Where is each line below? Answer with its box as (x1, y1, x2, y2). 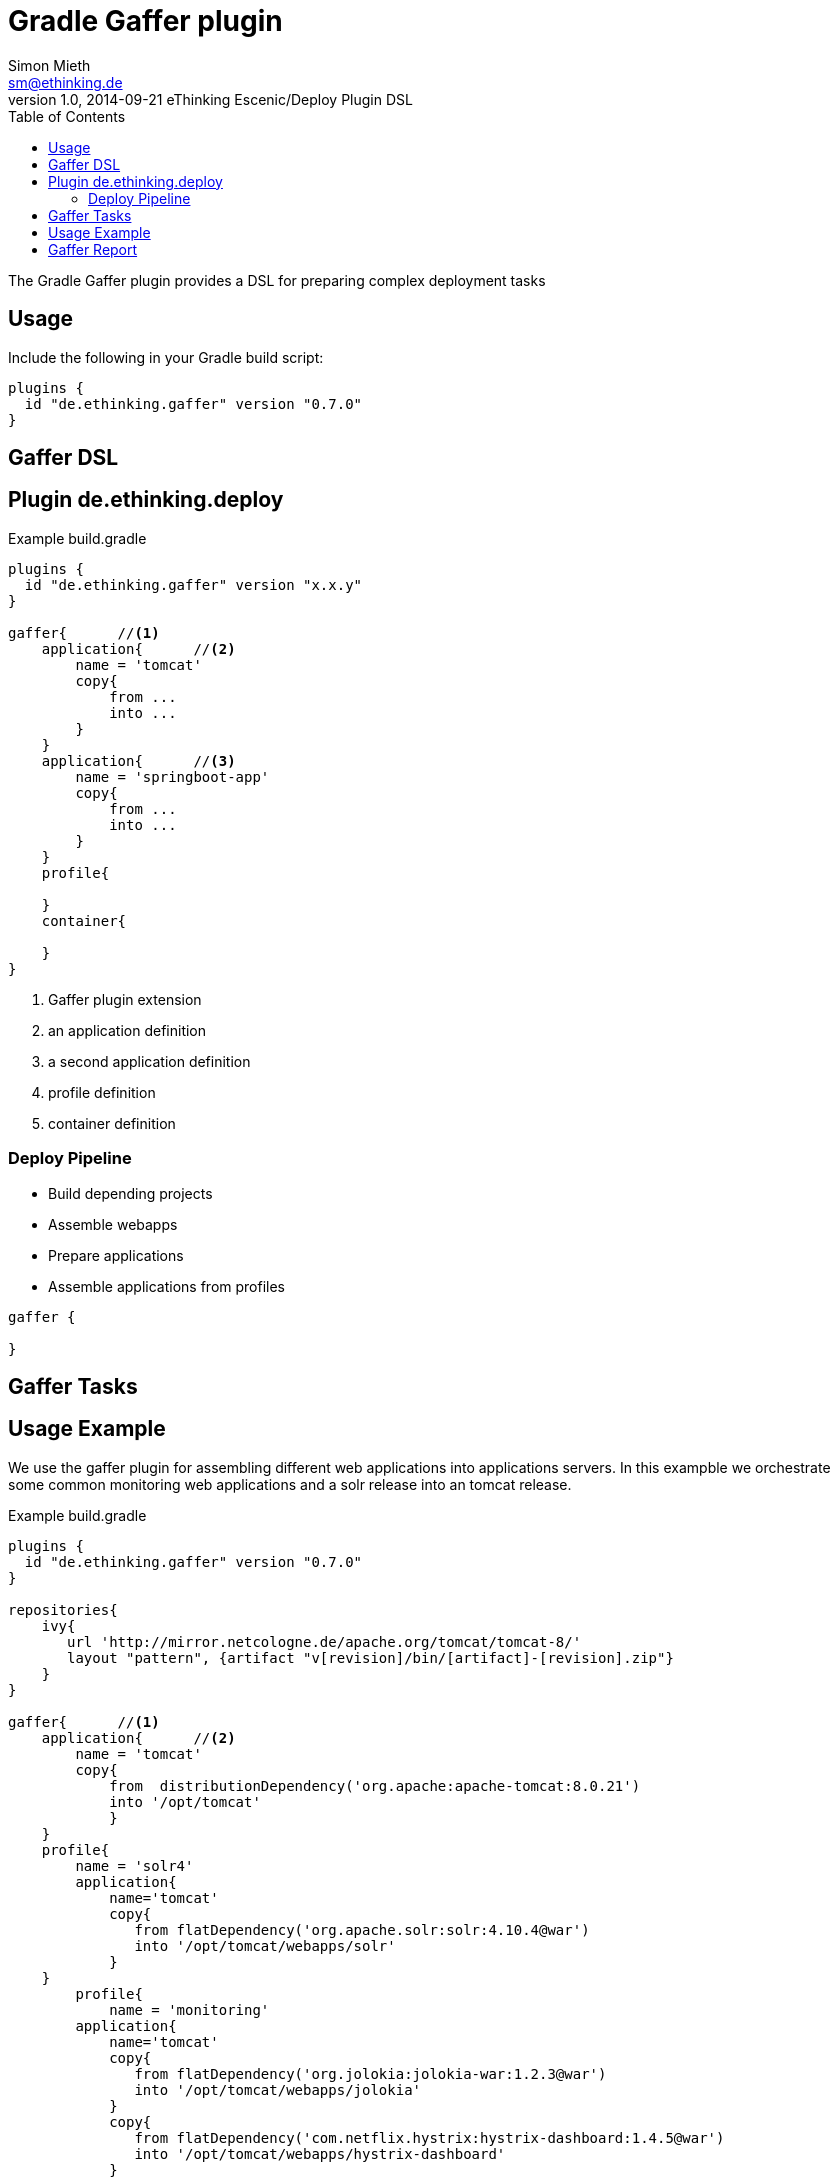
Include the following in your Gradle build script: (8, 348, 324, 366)
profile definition (48, 1083, 156, 1101)
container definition (48, 1114, 176, 1132)
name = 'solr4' (75, 1857, 194, 1874)
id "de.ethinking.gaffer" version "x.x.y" (24, 576, 363, 593)
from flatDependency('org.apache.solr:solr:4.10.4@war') (134, 1921, 590, 1938)
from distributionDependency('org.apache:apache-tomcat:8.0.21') (109, 1777, 641, 1794)
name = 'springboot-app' (75, 768, 270, 785)
